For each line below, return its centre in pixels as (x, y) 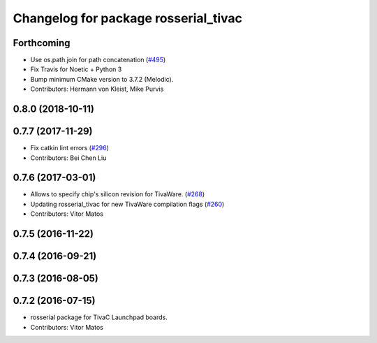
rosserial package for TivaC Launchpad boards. (99, 317)
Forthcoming (42, 43)
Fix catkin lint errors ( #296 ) (70, 148)
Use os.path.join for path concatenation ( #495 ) (98, 60)
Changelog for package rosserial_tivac (127, 18)
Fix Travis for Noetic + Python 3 (76, 69)
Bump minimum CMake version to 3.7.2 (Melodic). (102, 79)
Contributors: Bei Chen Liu (68, 158)
